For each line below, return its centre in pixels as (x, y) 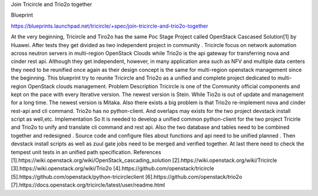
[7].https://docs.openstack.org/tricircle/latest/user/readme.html (88, 185)
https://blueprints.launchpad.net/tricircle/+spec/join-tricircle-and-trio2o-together (110, 26)
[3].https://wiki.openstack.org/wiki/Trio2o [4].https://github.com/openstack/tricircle (112, 168)
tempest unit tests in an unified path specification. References (86, 152)
